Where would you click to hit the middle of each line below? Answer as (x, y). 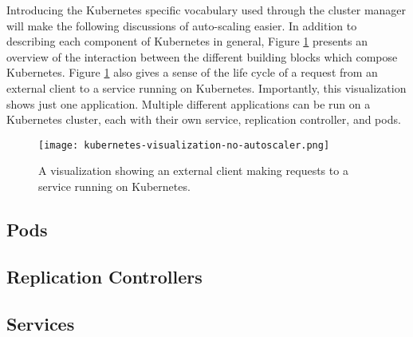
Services (41, 323)
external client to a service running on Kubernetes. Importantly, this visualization (206, 87)
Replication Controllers (104, 276)
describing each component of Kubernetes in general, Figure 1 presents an (187, 41)
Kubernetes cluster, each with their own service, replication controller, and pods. (204, 119)
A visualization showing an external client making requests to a (193, 170)
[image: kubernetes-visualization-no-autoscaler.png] (184, 145)
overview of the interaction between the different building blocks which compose (202, 56)
